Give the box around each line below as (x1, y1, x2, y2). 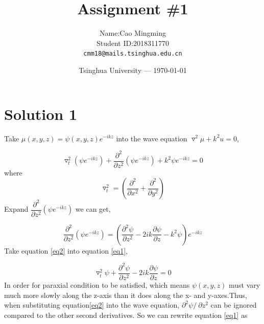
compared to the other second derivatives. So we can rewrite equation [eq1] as (4, 309, 248, 320)
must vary (229, 279, 260, 290)
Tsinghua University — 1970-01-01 (79, 64, 187, 75)
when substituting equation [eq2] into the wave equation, (4, 300, 180, 310)
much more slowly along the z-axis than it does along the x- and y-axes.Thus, (4, 289, 247, 300)
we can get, (75, 204, 111, 214)
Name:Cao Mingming (100, 28, 166, 38)
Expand (4, 204, 29, 214)
